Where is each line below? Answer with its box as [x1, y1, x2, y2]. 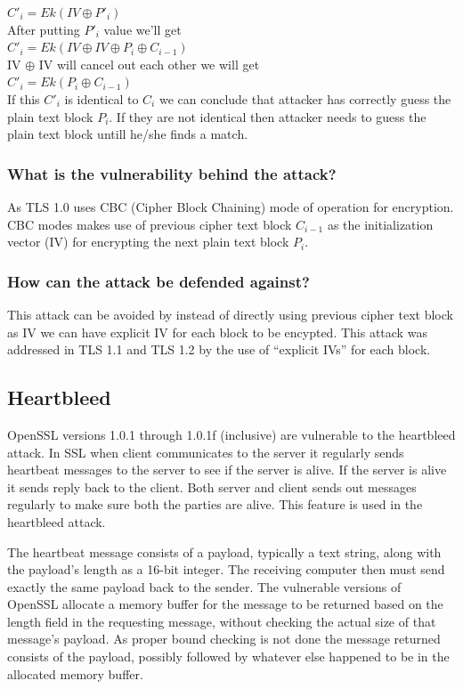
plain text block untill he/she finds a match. [7, 125, 248, 143]
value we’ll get [103, 20, 182, 38]
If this [7, 89, 40, 108]
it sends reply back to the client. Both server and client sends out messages [7, 477, 417, 496]
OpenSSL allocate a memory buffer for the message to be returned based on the [7, 595, 443, 613]
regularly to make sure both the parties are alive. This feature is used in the [7, 495, 423, 514]
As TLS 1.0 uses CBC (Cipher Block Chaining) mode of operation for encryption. [7, 197, 454, 215]
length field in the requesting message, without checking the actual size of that [7, 612, 436, 630]
